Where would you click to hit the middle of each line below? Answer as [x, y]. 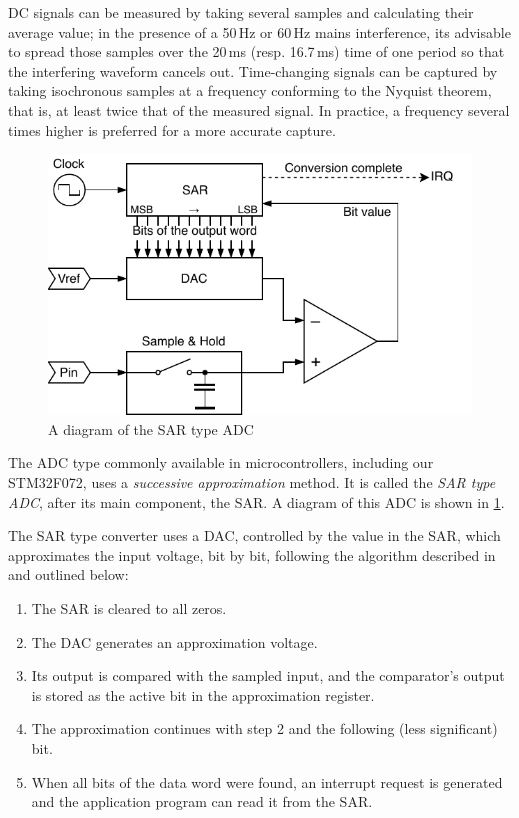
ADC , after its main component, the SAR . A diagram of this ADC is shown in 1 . [256, 501]
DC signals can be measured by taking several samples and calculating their [241, 12]
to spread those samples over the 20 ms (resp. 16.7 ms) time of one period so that [256, 51]
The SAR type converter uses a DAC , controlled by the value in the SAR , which [254, 535]
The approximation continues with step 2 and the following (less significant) [264, 728]
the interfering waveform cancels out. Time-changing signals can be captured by [253, 70]
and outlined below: [68, 574]
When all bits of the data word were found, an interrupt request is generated [267, 781]
